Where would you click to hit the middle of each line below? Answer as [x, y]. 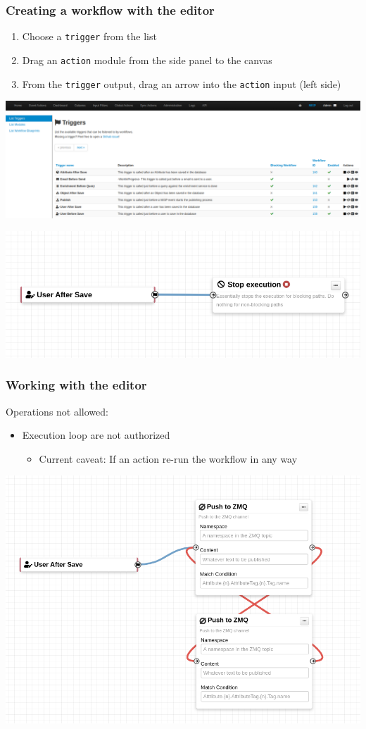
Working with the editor [76, 385]
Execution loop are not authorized [96, 435]
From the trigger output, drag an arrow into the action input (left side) [182, 83]
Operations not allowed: [57, 411]
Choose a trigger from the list [89, 36]
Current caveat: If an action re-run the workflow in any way [168, 458]
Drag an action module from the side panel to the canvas [147, 60]
